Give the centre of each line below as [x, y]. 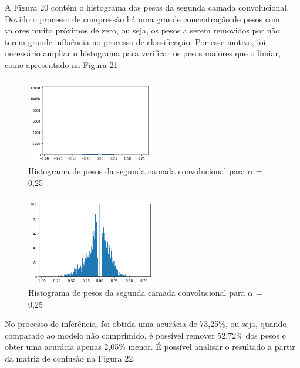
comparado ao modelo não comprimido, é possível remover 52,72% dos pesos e [145, 335]
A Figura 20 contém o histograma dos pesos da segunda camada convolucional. [147, 7]
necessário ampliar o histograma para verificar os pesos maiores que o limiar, [143, 53]
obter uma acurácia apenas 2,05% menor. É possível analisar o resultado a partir [150, 347]
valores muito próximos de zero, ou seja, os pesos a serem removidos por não [142, 30]
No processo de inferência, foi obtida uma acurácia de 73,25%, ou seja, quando [146, 324]
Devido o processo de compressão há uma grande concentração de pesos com [142, 18]
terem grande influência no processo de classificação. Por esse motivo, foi [135, 41]
